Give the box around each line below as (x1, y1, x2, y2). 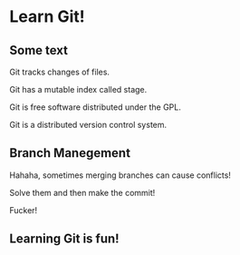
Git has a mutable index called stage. (9, 84, 148, 94)
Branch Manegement (9, 145, 131, 161)
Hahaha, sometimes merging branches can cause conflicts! (9, 170, 231, 181)
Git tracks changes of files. (9, 66, 110, 77)
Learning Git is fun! (9, 231, 120, 247)
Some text (9, 43, 69, 58)
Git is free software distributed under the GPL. (9, 102, 181, 113)
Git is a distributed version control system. (9, 120, 168, 130)
